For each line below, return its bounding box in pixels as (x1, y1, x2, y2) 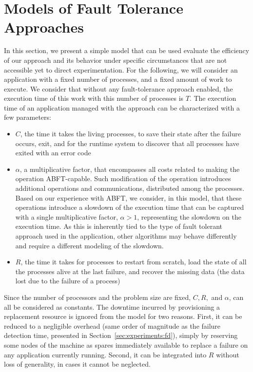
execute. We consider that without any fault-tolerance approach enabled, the (4, 83, 233, 93)
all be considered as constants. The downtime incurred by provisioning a (4, 301, 220, 312)
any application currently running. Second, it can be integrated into (4, 349, 207, 359)
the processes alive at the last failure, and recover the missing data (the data (15, 266, 245, 276)
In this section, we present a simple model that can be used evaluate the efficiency (4, 45, 250, 56)
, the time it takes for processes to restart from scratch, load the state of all (20, 257, 247, 267)
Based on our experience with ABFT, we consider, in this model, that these (15, 192, 242, 203)
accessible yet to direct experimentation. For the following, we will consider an (4, 64, 238, 74)
